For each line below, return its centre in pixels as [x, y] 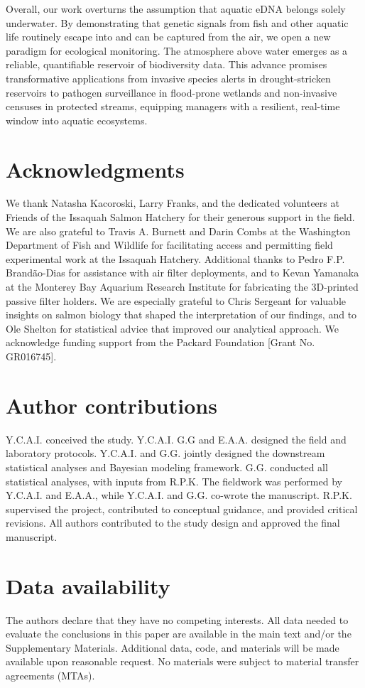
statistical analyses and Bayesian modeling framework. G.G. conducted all [167, 467]
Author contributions [111, 405]
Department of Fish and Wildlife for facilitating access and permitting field [169, 245]
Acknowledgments [95, 169]
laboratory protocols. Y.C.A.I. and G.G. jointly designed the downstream [165, 453]
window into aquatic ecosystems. [77, 120]
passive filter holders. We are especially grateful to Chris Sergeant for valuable [176, 300]
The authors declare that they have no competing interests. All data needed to [177, 619]
